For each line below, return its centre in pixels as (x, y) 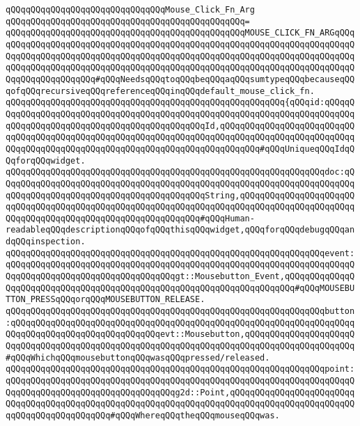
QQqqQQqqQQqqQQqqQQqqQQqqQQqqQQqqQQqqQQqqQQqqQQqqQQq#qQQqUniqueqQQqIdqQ (180, 149)
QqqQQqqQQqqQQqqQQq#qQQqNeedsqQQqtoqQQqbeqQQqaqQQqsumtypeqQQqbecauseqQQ (180, 79)
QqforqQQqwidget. (46, 160)
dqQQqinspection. (46, 242)
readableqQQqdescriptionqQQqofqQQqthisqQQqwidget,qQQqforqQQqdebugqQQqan (180, 230)
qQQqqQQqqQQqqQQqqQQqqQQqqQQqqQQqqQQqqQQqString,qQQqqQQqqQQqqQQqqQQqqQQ (180, 195)
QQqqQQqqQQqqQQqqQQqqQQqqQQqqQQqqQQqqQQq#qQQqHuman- (130, 218)
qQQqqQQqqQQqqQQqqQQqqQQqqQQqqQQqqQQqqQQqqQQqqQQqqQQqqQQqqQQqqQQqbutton (180, 311)
